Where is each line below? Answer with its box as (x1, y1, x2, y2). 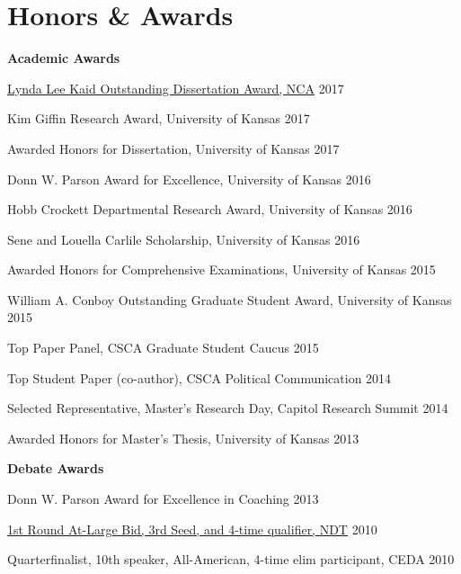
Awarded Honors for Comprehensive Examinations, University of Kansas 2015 (7, 260, 436, 279)
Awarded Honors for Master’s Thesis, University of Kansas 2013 (7, 428, 359, 447)
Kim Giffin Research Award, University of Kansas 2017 (7, 109, 310, 128)
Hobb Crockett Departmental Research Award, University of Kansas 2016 (7, 200, 412, 219)
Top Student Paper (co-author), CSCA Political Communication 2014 (7, 368, 392, 387)
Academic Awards (7, 49, 120, 67)
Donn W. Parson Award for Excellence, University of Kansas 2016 (7, 169, 371, 188)
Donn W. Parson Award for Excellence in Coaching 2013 (7, 489, 319, 508)
